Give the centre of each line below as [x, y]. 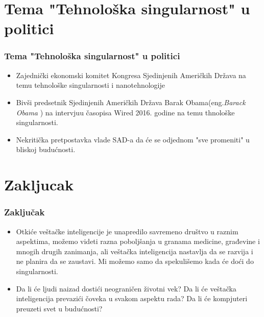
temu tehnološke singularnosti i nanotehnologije [90, 85]
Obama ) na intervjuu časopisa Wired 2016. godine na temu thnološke [125, 112]
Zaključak [25, 212]
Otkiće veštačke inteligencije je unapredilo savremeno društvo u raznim [127, 231]
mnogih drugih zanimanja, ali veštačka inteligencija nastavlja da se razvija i [135, 251]
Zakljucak [39, 185]
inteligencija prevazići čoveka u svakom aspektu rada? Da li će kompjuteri [132, 298]
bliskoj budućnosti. [46, 149]
